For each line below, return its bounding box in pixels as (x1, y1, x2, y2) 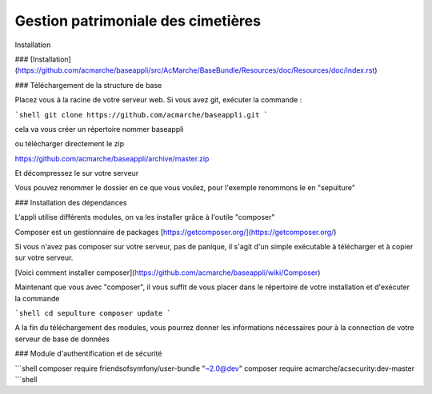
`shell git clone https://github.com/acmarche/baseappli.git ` (14, 110, 268, 119)
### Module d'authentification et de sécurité (14, 348, 162, 359)
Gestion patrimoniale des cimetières (14, 12, 262, 30)
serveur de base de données (14, 334, 110, 344)
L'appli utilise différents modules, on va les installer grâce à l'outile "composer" (14, 213, 275, 222)
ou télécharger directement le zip (14, 139, 125, 149)
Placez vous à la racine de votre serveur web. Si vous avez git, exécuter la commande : (14, 95, 302, 105)
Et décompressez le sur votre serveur (14, 169, 139, 178)
